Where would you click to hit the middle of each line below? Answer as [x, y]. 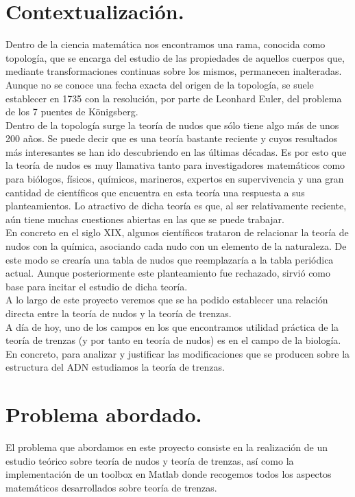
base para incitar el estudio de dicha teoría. [97, 286]
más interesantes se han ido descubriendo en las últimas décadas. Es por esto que [176, 151]
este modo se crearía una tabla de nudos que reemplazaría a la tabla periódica [170, 259]
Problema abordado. [104, 414]
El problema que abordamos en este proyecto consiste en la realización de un [167, 447]
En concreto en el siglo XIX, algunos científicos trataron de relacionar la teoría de [177, 232]
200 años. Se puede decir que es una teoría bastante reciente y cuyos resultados [172, 138]
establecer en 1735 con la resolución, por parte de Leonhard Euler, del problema [174, 98]
